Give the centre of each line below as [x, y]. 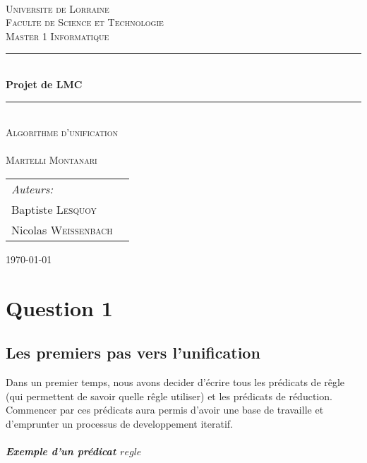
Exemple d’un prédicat [61, 451]
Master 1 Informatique [58, 36]
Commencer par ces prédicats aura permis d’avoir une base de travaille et [165, 410]
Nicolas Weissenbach [62, 229]
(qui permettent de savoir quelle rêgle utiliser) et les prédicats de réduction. [169, 396]
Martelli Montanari [52, 160]
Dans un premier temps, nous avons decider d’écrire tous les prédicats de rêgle [175, 382]
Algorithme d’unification [62, 132]
